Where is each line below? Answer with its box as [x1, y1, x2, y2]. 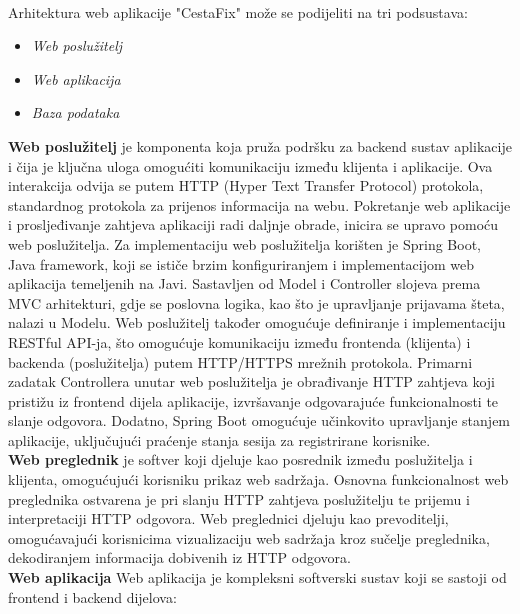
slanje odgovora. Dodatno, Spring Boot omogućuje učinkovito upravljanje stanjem [8, 410, 511, 431]
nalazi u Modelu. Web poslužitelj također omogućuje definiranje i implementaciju [8, 312, 506, 333]
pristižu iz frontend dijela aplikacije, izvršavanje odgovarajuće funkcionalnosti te [8, 390, 499, 411]
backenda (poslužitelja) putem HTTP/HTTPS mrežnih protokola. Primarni [8, 351, 473, 372]
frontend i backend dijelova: [8, 586, 177, 607]
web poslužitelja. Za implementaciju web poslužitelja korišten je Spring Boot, [8, 233, 482, 254]
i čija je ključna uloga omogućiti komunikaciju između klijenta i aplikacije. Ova [8, 155, 493, 176]
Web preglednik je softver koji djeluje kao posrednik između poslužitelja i [8, 449, 473, 470]
